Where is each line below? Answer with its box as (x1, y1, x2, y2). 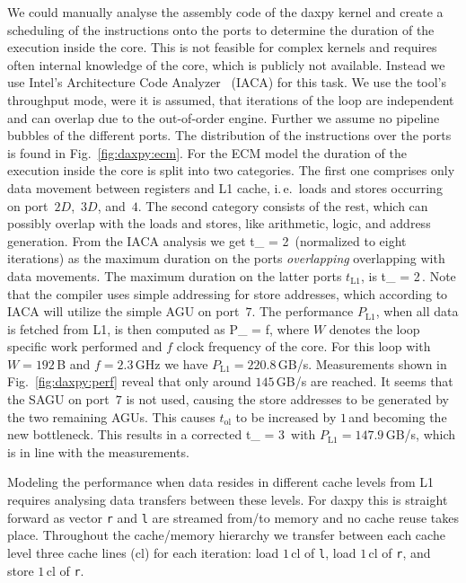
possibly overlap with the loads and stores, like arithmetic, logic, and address (7, 214, 431, 233)
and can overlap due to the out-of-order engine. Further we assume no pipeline (7, 108, 440, 127)
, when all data (375, 302, 459, 321)
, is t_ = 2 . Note (360, 266, 456, 285)
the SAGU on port (7, 390, 110, 409)
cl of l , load (291, 543, 356, 561)
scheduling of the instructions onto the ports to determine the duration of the (7, 20, 435, 39)
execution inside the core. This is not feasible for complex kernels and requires (7, 38, 437, 57)
